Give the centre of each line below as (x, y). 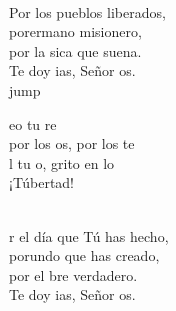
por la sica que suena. (75, 50)
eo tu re (33, 123)
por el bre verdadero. (73, 274)
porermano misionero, (75, 31)
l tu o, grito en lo (62, 162)
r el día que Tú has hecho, (89, 235)
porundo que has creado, (84, 255)
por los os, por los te (72, 143)
